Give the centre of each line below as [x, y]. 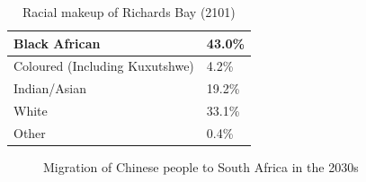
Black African [57, 43]
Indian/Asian [50, 88]
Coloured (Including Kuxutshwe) [104, 66]
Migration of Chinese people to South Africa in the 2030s [201, 167]
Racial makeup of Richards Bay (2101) [129, 12]
